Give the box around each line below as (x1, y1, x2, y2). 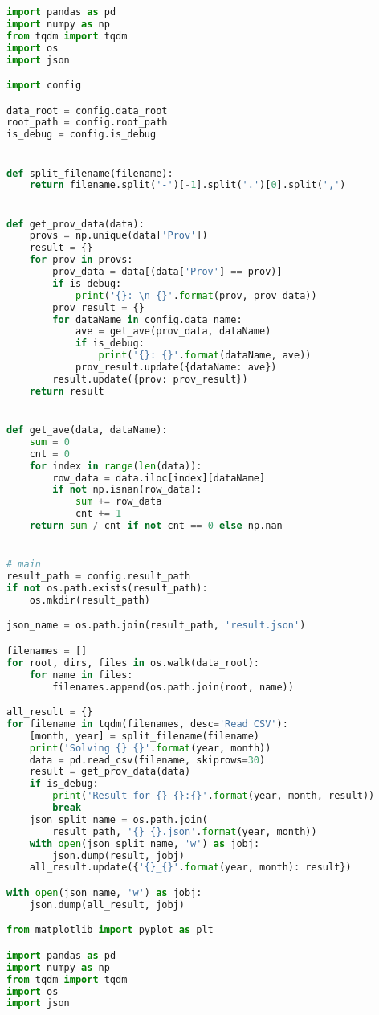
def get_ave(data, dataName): (6, 424, 168, 436)
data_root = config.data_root (6, 104, 168, 117)
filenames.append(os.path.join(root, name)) (52, 681, 294, 693)
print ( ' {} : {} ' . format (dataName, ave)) (98, 350, 312, 362)
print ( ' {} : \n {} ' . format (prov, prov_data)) (75, 289, 317, 301)
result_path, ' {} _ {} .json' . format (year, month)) (52, 825, 317, 837)
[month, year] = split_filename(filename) (29, 730, 260, 742)
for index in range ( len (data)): (29, 460, 202, 472)
